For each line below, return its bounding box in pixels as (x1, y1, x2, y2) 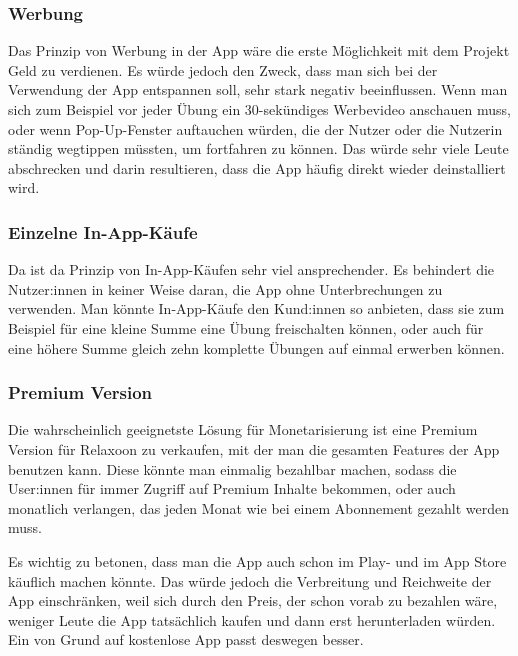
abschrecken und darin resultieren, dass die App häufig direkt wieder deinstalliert (8, 157, 506, 178)
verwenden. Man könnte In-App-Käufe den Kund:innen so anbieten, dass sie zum (8, 298, 505, 319)
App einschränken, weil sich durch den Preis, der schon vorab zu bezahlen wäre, (8, 590, 498, 611)
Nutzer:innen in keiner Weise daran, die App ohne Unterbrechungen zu (8, 278, 443, 299)
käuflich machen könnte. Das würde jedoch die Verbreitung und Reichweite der (8, 570, 492, 591)
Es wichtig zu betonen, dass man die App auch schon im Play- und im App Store (8, 550, 507, 571)
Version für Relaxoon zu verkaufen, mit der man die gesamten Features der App (8, 438, 500, 459)
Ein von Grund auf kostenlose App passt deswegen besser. (8, 629, 364, 650)
